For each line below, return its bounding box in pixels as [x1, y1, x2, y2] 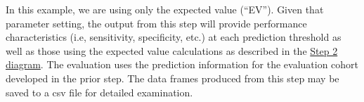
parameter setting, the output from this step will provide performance [6, 15, 307, 30]
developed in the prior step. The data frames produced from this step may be [6, 70, 339, 85]
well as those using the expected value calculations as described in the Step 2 [6, 43, 338, 58]
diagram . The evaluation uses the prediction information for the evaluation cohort [6, 57, 359, 72]
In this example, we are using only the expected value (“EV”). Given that [6, 2, 324, 16]
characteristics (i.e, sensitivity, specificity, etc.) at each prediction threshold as [6, 30, 342, 44]
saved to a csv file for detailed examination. [6, 84, 193, 99]
